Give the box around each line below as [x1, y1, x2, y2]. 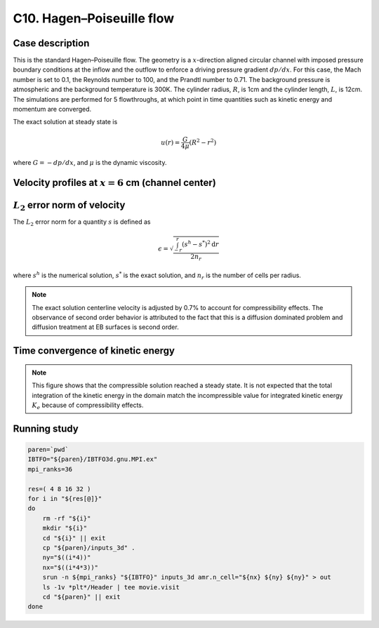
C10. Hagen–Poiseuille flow [13, 11, 175, 26]
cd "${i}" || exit [42, 534, 106, 542]
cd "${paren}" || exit [42, 593, 121, 601]
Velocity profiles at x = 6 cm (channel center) [13, 177, 217, 189]
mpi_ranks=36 [27, 465, 73, 473]
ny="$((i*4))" [42, 554, 91, 561]
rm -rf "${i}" [42, 514, 91, 522]
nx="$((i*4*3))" [42, 563, 98, 571]
